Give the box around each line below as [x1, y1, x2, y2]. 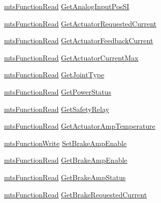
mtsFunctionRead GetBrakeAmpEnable [4, 155, 127, 165]
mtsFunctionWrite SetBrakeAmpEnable [4, 137, 127, 148]
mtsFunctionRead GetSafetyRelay [4, 103, 109, 114]
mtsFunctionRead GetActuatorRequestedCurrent [4, 18, 157, 28]
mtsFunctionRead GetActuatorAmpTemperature [4, 121, 155, 131]
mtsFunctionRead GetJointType [4, 69, 105, 80]
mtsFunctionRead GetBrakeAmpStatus [4, 171, 126, 182]
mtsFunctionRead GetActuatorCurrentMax [4, 52, 139, 63]
